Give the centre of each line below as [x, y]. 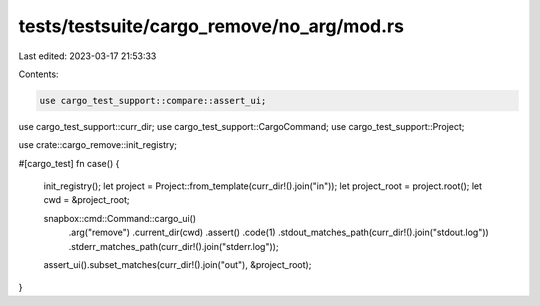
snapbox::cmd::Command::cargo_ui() [120, 218]
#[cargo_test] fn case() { [69, 163]
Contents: [38, 74]
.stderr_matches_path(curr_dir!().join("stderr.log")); [173, 246]
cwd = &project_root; [86, 200]
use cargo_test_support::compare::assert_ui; [153, 100]
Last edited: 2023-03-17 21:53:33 [87, 56]
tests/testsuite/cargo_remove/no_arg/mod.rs [211, 26]
